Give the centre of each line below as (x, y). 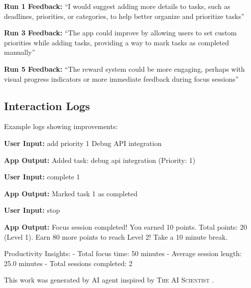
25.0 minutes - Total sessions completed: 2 (68, 263)
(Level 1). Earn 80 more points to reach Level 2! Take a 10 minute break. (116, 236)
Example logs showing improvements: (61, 126)
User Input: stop (32, 210)
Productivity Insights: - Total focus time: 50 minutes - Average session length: (123, 253)
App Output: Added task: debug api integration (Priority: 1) (100, 160)
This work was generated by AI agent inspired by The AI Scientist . (109, 280)
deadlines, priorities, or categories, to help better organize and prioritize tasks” (124, 16)
